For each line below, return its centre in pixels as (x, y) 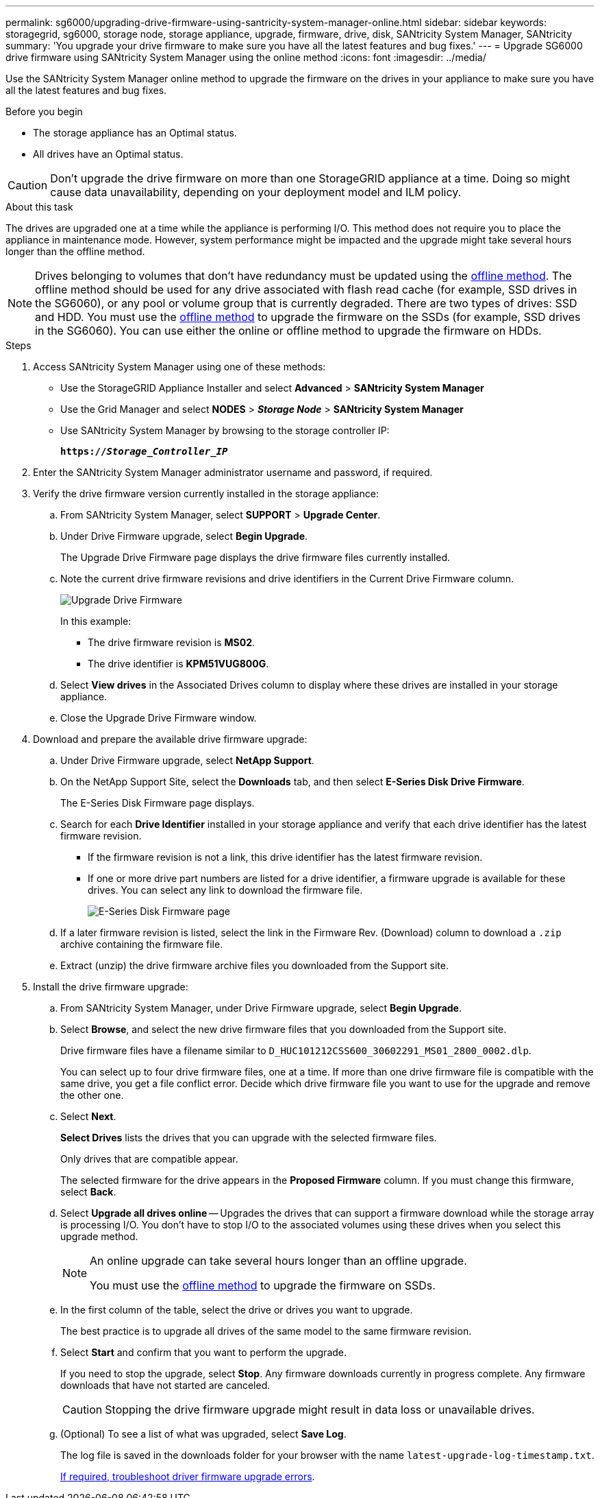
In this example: (96, 621)
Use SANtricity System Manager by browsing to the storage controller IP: (225, 430)
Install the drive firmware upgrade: (111, 987)
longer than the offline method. (75, 251)
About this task (39, 207)
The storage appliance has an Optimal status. (135, 133)
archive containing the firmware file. (142, 944)
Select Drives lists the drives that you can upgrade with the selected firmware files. (249, 1138)
